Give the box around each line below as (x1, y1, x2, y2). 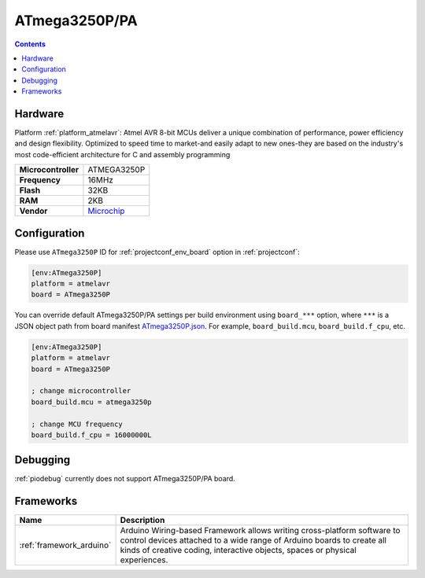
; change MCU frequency (31, 419, 124, 429)
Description (120, 515, 165, 526)
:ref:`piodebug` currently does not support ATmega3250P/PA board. (14, 474, 235, 484)
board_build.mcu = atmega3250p (31, 397, 153, 407)
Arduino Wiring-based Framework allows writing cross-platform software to (120, 525, 401, 536)
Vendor (19, 205, 48, 216)
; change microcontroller (31, 386, 131, 396)
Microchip (87, 205, 125, 216)
